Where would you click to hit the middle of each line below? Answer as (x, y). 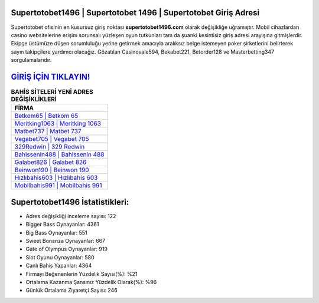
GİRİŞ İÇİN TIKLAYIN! (51, 77)
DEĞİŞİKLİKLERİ (34, 99)
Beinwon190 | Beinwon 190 (52, 170)
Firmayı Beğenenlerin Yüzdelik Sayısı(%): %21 (82, 274)
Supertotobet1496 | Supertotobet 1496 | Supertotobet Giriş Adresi (135, 13)
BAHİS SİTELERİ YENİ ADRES (52, 92)
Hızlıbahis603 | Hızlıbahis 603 (56, 178)
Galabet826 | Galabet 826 (51, 162)
